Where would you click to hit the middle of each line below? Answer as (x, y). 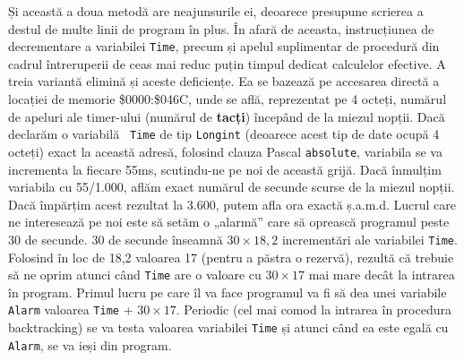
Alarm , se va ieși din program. (90, 344)
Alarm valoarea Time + (71, 309)
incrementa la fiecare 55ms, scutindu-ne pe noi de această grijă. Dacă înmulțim (225, 169)
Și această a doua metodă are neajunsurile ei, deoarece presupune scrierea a (216, 11)
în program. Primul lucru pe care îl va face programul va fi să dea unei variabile (228, 292)
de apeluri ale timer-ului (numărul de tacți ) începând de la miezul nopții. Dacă (227, 116)
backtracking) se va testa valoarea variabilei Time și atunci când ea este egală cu (228, 327)
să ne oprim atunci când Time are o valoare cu (135, 275)
